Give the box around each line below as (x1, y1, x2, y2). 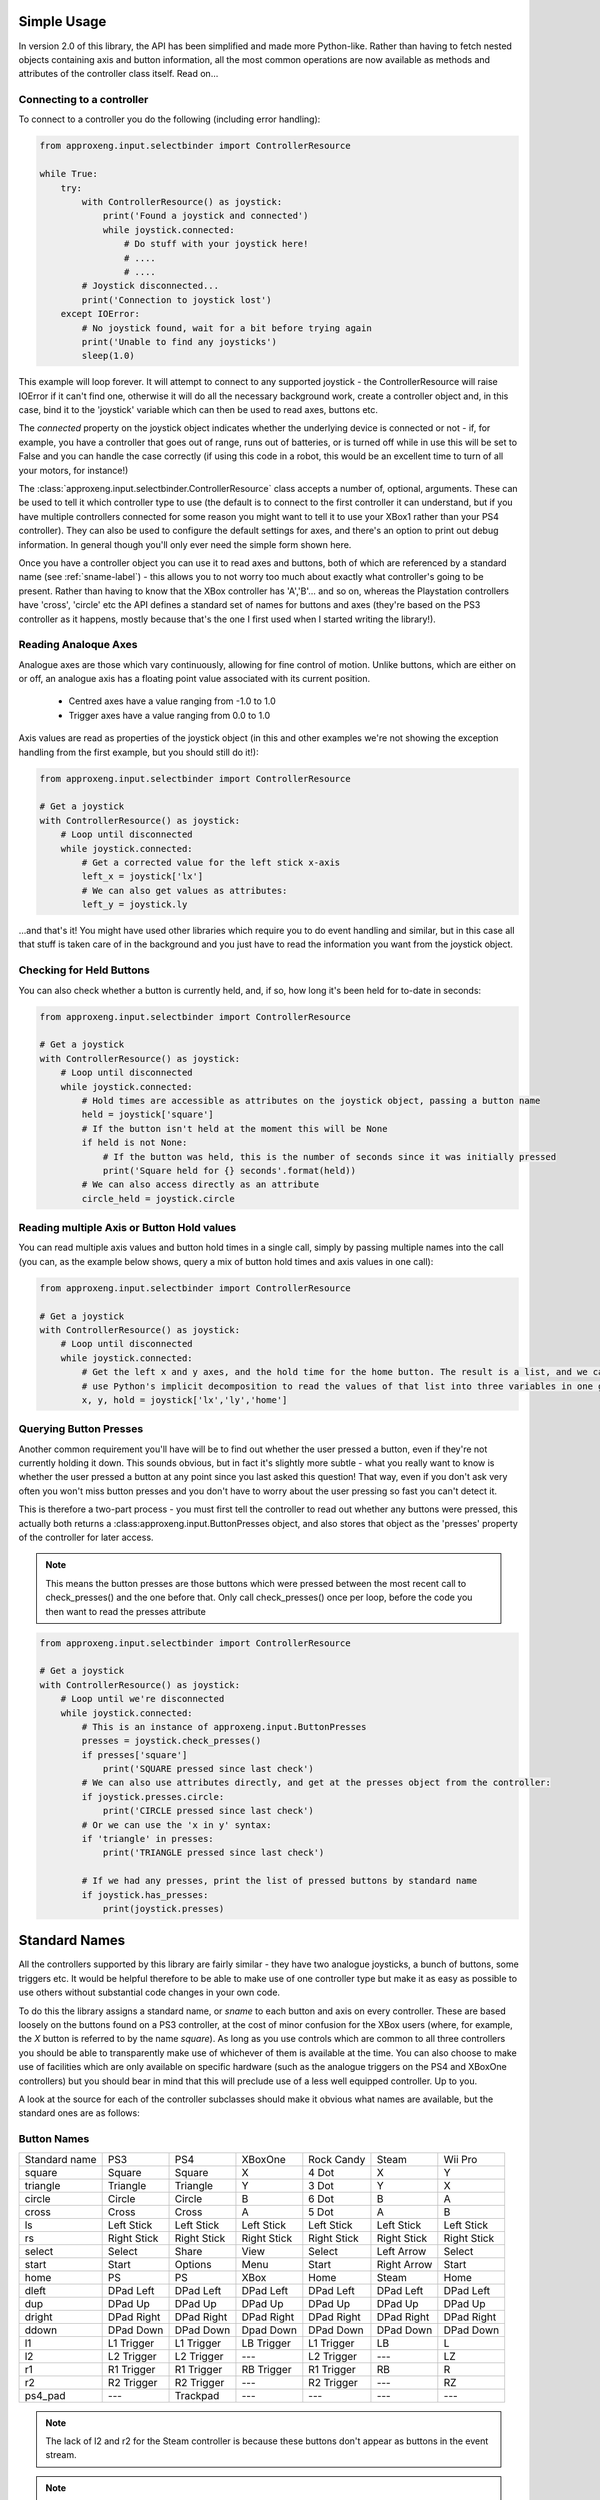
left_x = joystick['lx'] (81, 871, 204, 882)
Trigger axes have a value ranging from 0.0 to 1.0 (68, 709, 271, 721)
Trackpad (174, 2388, 220, 2402)
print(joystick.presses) (102, 1903, 225, 1914)
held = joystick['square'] (81, 1109, 214, 1120)
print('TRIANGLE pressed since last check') (102, 1847, 325, 1859)
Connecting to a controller (18, 93, 149, 107)
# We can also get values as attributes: (81, 885, 288, 896)
